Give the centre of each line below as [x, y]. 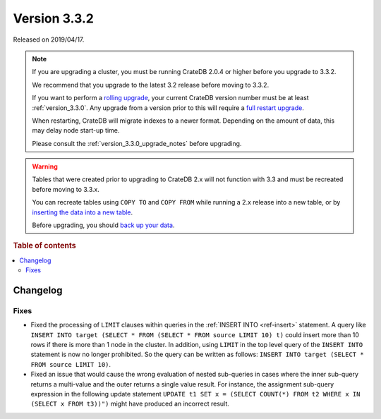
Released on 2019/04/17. [49, 40]
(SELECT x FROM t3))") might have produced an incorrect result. [130, 404]
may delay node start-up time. [76, 130]
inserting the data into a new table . [83, 212]
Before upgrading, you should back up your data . [103, 225]
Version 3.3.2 [54, 18]
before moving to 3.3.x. [66, 189]
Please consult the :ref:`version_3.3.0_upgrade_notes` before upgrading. [137, 143]
